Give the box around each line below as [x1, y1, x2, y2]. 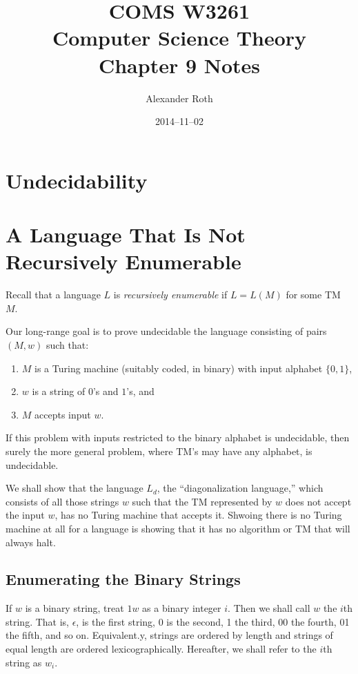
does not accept [285, 494, 352, 508]
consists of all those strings [6, 494, 119, 508]
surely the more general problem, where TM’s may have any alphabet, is [6, 443, 312, 458]
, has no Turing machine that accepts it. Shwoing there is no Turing [54, 508, 342, 522]
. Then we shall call [228, 601, 310, 615]
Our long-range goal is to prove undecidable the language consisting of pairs [6, 324, 327, 338]
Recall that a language [6, 287, 101, 302]
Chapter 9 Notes [98, 50, 261, 79]
